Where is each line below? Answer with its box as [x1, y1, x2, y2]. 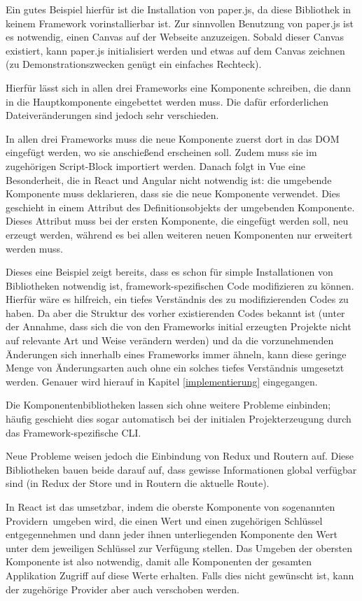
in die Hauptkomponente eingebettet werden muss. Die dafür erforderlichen [6, 94, 329, 108]
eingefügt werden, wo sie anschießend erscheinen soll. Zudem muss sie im [6, 145, 317, 160]
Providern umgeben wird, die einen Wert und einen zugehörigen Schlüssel [6, 513, 323, 528]
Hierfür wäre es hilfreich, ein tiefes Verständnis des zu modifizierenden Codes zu [6, 292, 349, 306]
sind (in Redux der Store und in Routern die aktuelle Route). [6, 476, 270, 490]
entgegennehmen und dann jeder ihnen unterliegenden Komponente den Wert [6, 527, 337, 542]
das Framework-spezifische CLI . [6, 425, 141, 439]
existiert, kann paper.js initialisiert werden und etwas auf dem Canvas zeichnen [6, 43, 345, 57]
